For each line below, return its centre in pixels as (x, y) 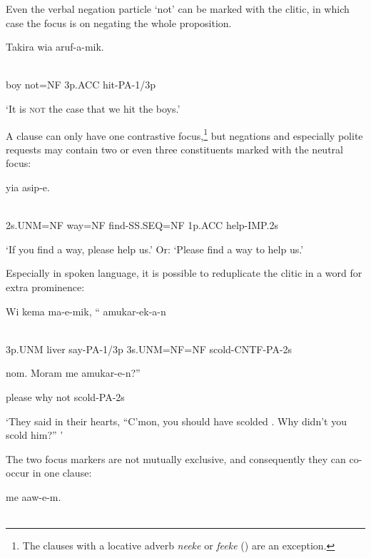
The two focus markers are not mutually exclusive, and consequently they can (176, 458)
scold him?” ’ (35, 435)
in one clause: (62, 473)
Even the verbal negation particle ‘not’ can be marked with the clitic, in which (178, 9)
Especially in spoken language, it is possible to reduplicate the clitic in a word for (184, 273)
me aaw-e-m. (34, 496)
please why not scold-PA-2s (65, 396)
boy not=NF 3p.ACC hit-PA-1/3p (81, 85)
